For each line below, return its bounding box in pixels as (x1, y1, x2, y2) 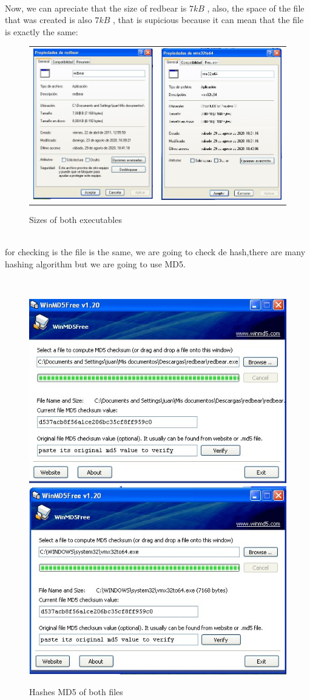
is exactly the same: (5, 25, 78, 38)
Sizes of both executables (29, 213, 122, 225)
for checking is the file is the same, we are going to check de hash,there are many (5, 245, 306, 258)
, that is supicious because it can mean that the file (113, 13, 304, 26)
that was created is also (5, 13, 92, 26)
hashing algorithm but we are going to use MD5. (5, 257, 186, 270)
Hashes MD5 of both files (29, 685, 123, 698)
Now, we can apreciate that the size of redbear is (5, 1, 187, 14)
